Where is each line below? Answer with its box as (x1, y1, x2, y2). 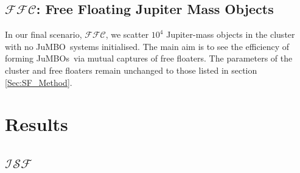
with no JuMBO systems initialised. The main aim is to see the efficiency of (5, 40, 290, 52)
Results (5, 111, 68, 136)
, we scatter (105, 28, 149, 41)
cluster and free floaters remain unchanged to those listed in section (5, 63, 257, 76)
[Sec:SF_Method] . (5, 76, 72, 88)
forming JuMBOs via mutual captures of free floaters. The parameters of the (5, 52, 293, 65)
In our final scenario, (5, 28, 82, 41)
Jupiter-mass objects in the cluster (166, 28, 295, 41)
